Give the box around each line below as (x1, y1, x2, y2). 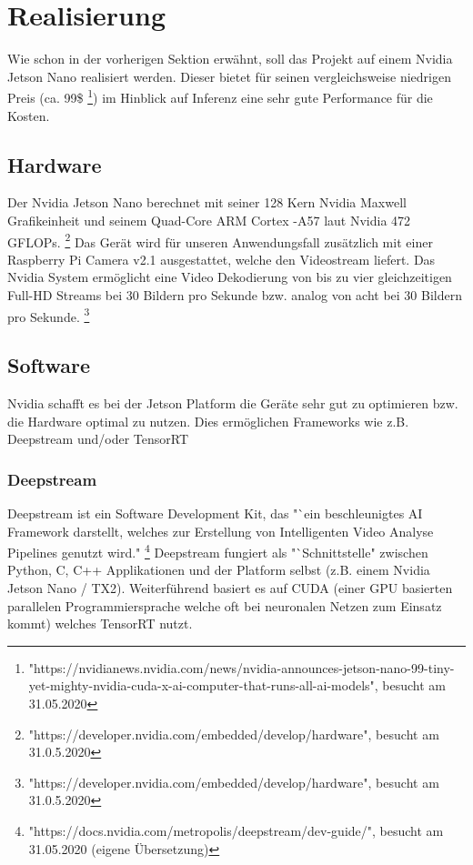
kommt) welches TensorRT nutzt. (7, 614, 193, 633)
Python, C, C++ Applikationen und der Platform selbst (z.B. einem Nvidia (7, 560, 430, 579)
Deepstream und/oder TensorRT (7, 429, 188, 448)
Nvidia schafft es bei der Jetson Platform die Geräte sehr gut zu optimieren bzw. (7, 394, 458, 413)
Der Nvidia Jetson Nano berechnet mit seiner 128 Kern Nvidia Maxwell (7, 193, 407, 212)
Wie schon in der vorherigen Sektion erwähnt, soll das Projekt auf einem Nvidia (7, 49, 453, 68)
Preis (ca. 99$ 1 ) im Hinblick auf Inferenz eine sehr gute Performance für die (7, 85, 433, 106)
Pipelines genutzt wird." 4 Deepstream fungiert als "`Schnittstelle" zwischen (7, 540, 428, 561)
